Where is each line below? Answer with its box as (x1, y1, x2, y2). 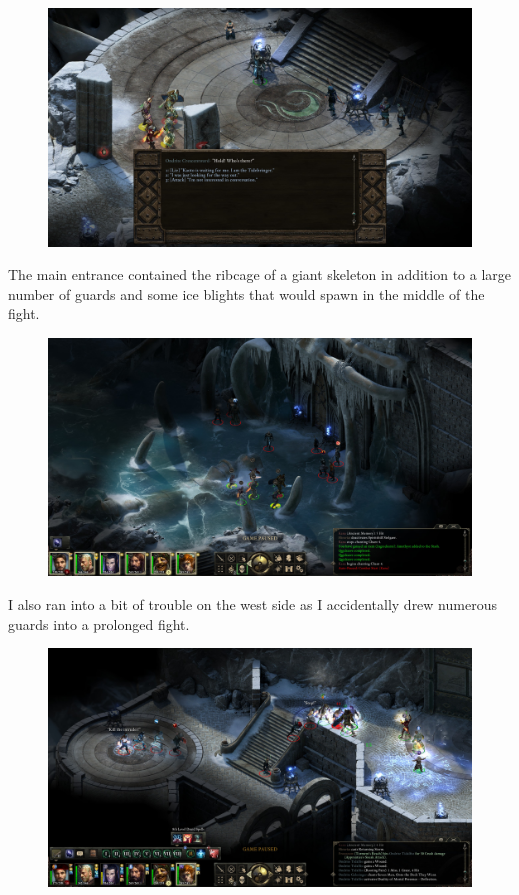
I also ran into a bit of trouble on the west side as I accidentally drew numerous (8, 593, 497, 614)
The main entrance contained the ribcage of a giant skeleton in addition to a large (8, 264, 512, 285)
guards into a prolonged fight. (8, 613, 190, 634)
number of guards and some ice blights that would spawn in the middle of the (8, 283, 485, 304)
